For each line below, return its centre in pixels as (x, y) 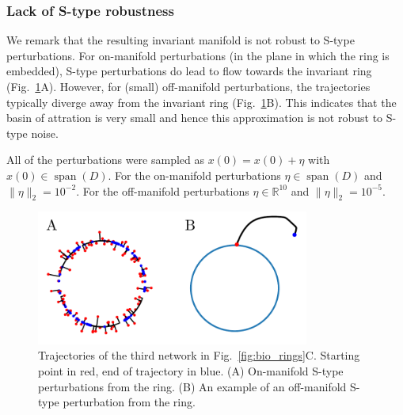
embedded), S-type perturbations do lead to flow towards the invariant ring (189, 71)
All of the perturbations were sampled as (106, 160)
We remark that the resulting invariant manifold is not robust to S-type (181, 40)
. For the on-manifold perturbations (194, 175)
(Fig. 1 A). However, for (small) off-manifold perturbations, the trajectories (188, 86)
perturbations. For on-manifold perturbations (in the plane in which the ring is (198, 55)
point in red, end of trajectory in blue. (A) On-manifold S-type (191, 371)
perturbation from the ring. (129, 402)
